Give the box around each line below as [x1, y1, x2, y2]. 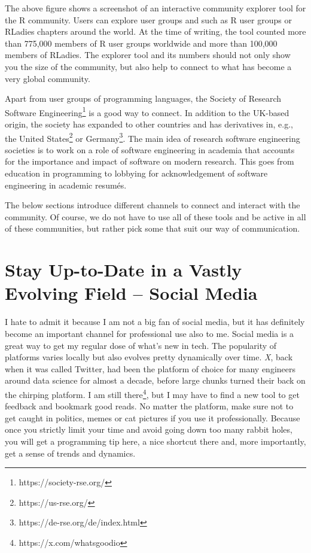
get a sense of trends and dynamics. [5, 446, 136, 459]
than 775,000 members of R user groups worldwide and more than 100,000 [5, 37, 278, 49]
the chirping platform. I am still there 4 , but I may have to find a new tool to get [5, 386, 300, 400]
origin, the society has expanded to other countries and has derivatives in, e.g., [5, 118, 293, 130]
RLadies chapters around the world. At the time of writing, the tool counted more [5, 25, 306, 38]
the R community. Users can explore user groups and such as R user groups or [5, 13, 292, 26]
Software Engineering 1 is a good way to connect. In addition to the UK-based [5, 104, 289, 118]
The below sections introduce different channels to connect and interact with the [5, 199, 300, 211]
